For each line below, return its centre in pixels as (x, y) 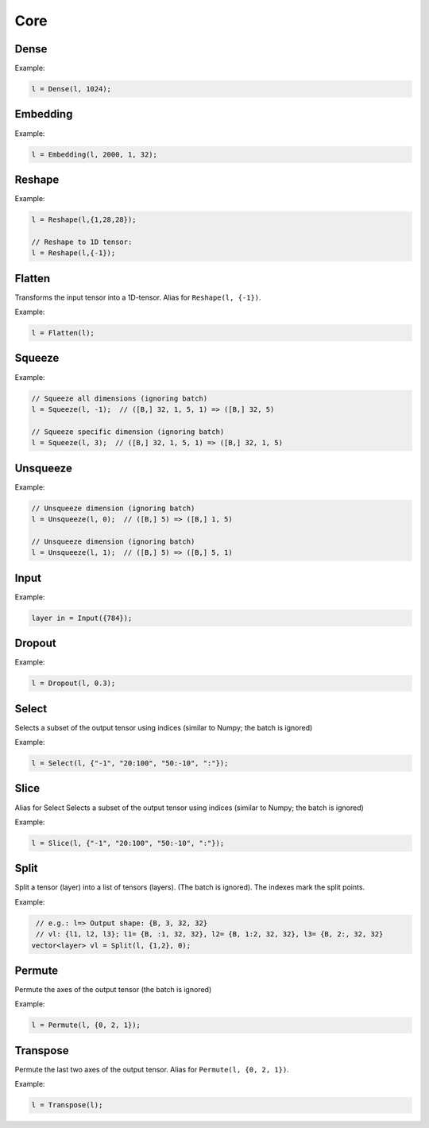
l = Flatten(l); (63, 333)
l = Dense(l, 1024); (71, 89)
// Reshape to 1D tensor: (82, 242)
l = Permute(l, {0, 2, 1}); (86, 1025)
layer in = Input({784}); (82, 618)
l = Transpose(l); (67, 1105)
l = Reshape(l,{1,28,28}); (84, 220)
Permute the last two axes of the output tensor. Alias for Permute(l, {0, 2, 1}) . (152, 1069)
